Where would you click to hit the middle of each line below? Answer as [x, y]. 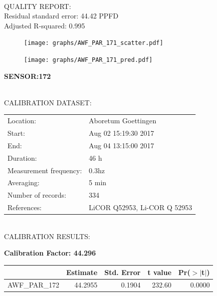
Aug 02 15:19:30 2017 [121, 133]
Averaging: [24, 182]
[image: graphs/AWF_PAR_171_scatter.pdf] [94, 43]
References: [25, 207]
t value [159, 272]
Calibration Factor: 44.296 [50, 253]
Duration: [22, 157]
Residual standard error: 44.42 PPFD [61, 16]
